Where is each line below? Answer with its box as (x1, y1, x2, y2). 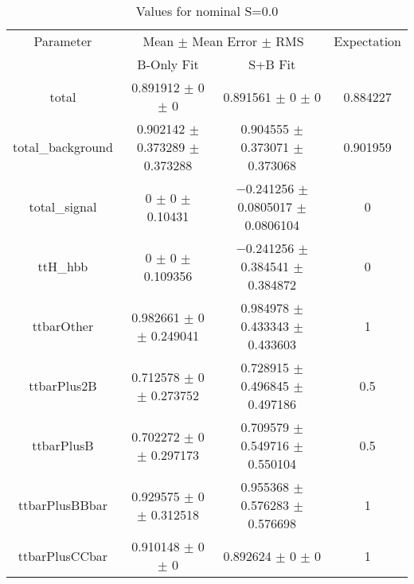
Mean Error (192, 32, 258, 50)
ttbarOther (32, 317, 94, 335)
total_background (13, 138, 113, 156)
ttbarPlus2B (29, 376, 97, 395)
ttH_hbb (37, 257, 88, 275)
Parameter (33, 32, 92, 50)
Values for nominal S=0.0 (135, 2, 279, 20)
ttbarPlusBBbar (18, 496, 107, 514)
